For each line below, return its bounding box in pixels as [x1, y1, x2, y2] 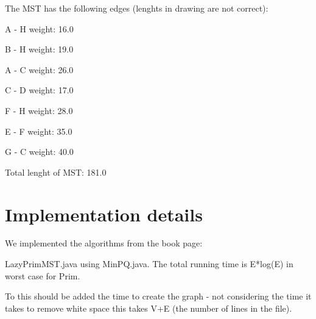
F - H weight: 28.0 [5, 104, 73, 116]
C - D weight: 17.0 [5, 84, 74, 96]
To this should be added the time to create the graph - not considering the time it [5, 290, 312, 303]
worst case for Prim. [5, 269, 80, 282]
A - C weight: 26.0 [5, 63, 74, 76]
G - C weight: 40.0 [5, 145, 74, 158]
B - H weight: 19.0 [5, 43, 74, 56]
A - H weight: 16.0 [5, 22, 74, 35]
